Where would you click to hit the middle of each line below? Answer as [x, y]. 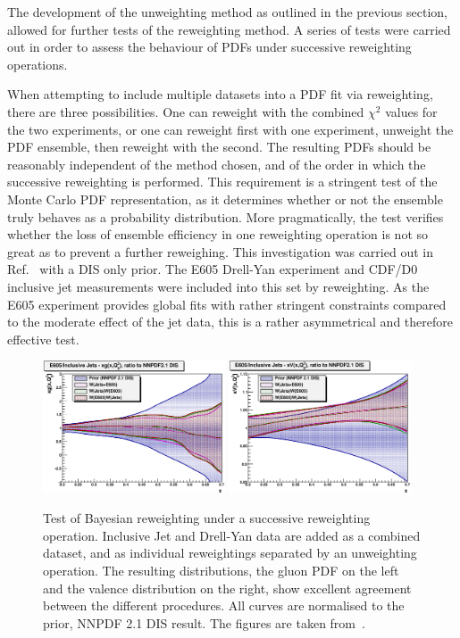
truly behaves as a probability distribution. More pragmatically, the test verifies [226, 216]
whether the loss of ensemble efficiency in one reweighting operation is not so [218, 234]
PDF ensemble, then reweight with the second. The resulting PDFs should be [219, 147]
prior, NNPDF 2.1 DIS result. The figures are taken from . [204, 622]
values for [411, 111]
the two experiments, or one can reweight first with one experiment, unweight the [230, 129]
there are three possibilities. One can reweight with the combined [186, 111]
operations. [38, 64]
